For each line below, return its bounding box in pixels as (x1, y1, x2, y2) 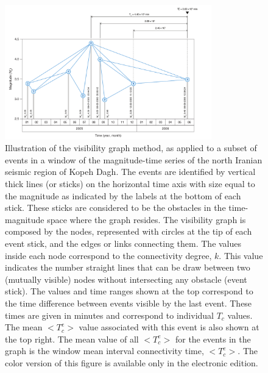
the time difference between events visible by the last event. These (5, 296, 252, 309)
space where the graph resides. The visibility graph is (47, 213, 246, 226)
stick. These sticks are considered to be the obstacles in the (5, 201, 226, 214)
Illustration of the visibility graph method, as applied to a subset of (5, 141, 257, 154)
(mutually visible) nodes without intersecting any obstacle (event (5, 272, 247, 285)
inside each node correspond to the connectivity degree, (5, 249, 212, 261)
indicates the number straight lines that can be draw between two (5, 261, 250, 274)
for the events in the (175, 332, 251, 345)
